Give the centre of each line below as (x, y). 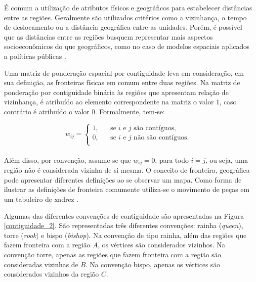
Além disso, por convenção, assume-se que (68, 160)
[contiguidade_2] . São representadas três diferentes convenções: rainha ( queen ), (124, 225)
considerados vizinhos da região (52, 274)
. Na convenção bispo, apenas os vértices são (153, 264)
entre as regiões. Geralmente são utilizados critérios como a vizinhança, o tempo (126, 17)
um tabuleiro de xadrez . (41, 199)
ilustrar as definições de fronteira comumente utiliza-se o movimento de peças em (127, 189)
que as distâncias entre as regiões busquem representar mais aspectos (108, 36)
